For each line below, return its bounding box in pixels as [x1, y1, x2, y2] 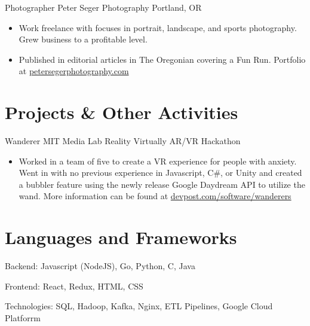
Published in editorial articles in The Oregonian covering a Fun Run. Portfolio [19, 53, 306, 65]
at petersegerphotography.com [19, 65, 129, 77]
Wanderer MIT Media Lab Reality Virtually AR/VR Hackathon [5, 135, 241, 147]
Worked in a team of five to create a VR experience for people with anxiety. [19, 154, 297, 167]
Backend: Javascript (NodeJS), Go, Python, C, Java [5, 260, 195, 272]
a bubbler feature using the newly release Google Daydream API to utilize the [19, 178, 305, 190]
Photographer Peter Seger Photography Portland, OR [5, 1, 202, 13]
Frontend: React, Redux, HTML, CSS [5, 279, 143, 292]
